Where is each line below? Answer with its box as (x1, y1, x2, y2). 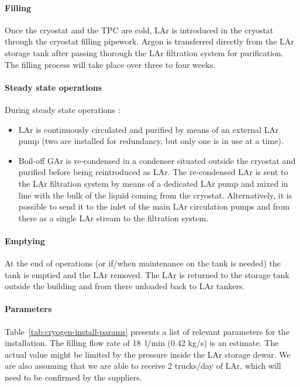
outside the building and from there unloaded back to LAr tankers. (5, 280, 245, 292)
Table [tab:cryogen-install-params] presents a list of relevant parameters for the (5, 325, 289, 337)
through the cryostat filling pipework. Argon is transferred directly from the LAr (5, 35, 294, 47)
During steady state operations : (5, 103, 120, 115)
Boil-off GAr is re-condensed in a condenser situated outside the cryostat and (18, 154, 296, 166)
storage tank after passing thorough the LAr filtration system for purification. (5, 46, 284, 59)
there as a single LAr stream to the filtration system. (18, 211, 209, 224)
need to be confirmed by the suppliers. (5, 371, 142, 383)
